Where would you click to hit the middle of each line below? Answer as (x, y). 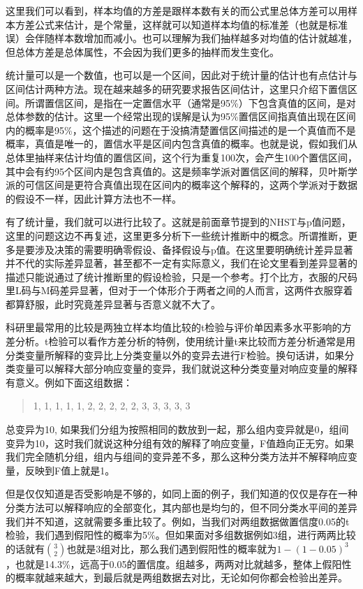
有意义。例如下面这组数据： (69, 382)
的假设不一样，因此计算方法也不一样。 (94, 198)
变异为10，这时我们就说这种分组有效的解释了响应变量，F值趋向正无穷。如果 (180, 443)
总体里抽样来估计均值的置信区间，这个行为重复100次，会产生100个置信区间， (181, 157)
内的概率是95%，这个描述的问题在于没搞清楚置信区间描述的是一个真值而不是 (181, 130)
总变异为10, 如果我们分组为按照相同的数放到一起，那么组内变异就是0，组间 (177, 429)
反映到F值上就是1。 (70, 470)
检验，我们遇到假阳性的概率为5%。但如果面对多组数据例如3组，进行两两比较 (181, 535)
